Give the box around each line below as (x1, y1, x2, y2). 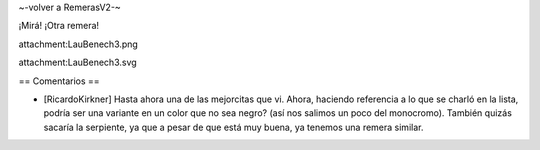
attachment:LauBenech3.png (18, 38, 139, 50)
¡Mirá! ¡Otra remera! (18, 20, 100, 32)
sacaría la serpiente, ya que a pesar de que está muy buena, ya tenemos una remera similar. (43, 121, 424, 133)
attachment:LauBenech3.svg (18, 56, 137, 69)
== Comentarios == (18, 75, 100, 87)
